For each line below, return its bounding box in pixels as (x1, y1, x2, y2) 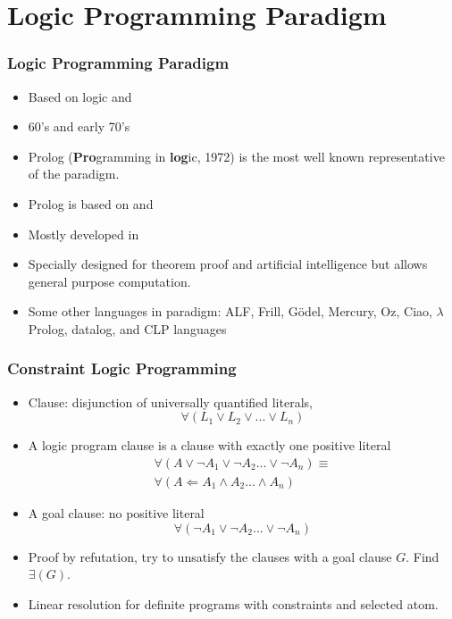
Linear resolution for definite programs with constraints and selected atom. (28, 594, 439, 613)
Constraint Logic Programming (7, 357, 237, 380)
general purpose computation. (28, 272, 191, 290)
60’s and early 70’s (28, 117, 130, 136)
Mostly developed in (28, 224, 139, 243)
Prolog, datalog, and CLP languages (28, 319, 227, 338)
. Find (406, 547, 439, 565)
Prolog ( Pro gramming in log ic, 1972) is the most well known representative (28, 146, 445, 165)
